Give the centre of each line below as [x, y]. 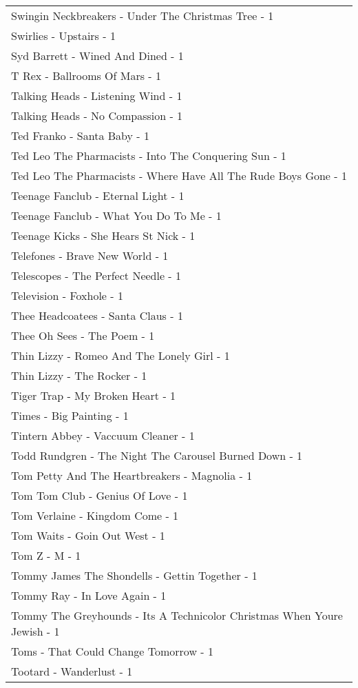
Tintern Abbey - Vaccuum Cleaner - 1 [103, 435]
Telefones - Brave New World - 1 [90, 255]
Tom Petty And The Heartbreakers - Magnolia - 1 [132, 475]
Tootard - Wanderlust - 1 [72, 671]
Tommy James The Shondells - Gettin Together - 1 [134, 575]
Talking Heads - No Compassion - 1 [97, 115]
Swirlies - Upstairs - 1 [63, 36]
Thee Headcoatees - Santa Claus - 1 [97, 315]
